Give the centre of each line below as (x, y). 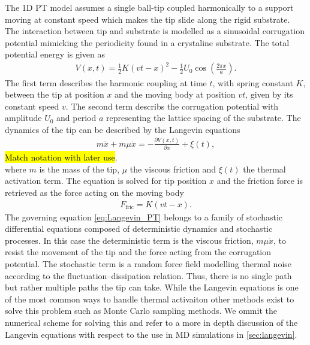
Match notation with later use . (61, 157)
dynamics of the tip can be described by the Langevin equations (123, 129)
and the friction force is (260, 181)
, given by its (269, 94)
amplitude (23, 118)
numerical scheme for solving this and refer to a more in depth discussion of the (151, 322)
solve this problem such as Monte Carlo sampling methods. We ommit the (141, 311)
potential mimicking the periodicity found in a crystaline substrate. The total (147, 42)
